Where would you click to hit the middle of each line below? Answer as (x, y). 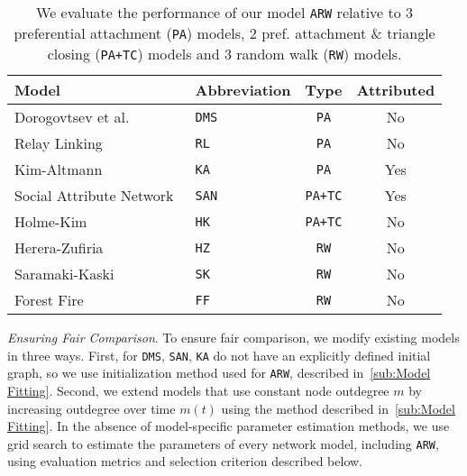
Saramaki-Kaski (64, 274)
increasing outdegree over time (92, 408)
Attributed (396, 90)
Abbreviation (243, 90)
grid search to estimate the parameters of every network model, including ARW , (223, 443)
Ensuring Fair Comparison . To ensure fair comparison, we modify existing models (233, 337)
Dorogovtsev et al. (72, 117)
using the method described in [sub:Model (338, 408)
